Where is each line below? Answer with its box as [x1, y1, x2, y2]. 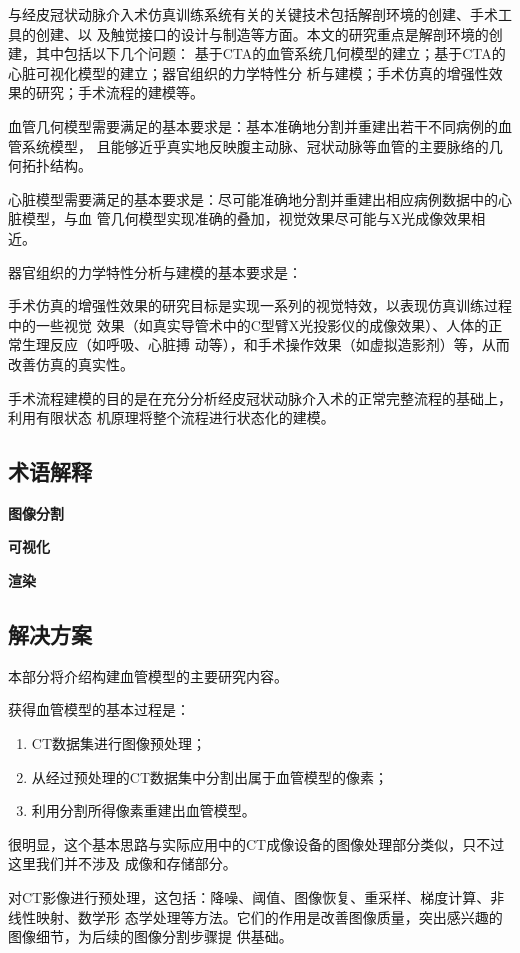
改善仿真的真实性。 [8, 353, 134, 374]
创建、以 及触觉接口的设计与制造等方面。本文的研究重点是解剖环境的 [35, 23, 489, 44]
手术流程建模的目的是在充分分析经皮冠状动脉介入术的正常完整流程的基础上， [8, 387, 512, 408]
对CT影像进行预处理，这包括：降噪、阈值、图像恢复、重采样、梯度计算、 [8, 887, 491, 908]
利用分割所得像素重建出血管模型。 [31, 800, 256, 821]
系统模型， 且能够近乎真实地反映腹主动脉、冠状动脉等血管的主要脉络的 [21, 135, 489, 156]
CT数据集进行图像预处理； [31, 733, 207, 754]
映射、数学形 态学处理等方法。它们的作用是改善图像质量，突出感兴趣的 [35, 906, 503, 927]
